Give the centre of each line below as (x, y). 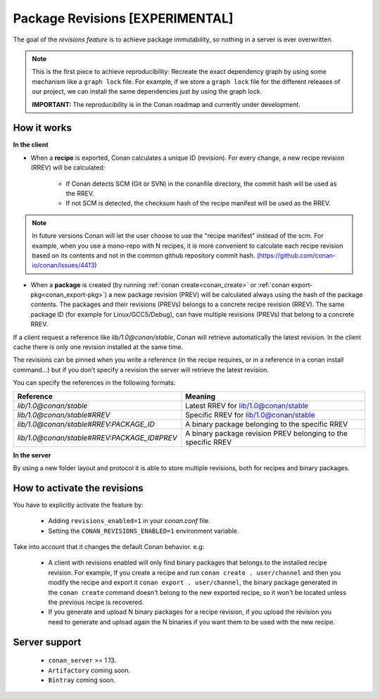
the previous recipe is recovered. (96, 603)
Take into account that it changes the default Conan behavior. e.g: (109, 547)
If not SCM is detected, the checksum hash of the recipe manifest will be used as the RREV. (198, 203)
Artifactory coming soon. (89, 670)
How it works (42, 128)
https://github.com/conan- (298, 255)
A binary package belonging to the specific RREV (267, 424)
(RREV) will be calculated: (68, 168)
